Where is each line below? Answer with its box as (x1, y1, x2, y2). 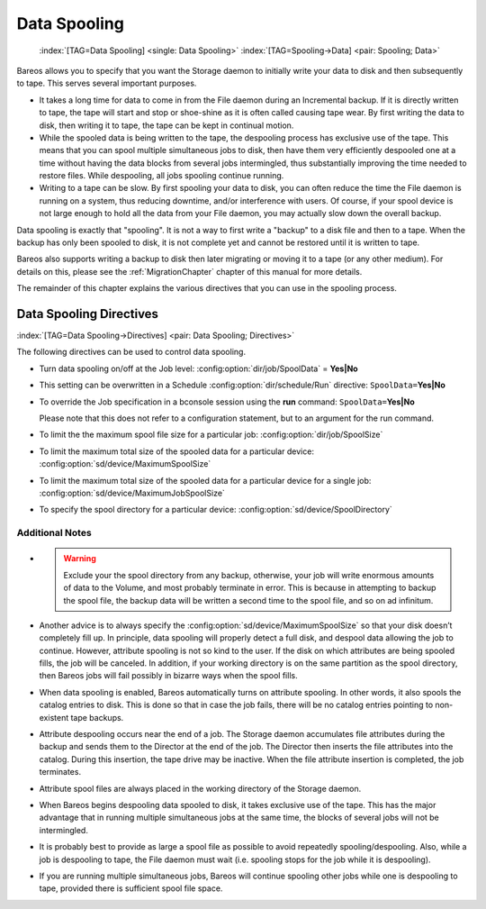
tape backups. (70, 712, 124, 723)
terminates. (39, 767, 81, 777)
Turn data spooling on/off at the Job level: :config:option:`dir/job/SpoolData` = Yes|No (39, 363, 359, 374)
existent (39, 712, 69, 723)
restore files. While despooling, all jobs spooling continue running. (39, 170, 284, 181)
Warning (63, 553, 96, 564)
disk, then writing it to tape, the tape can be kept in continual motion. (39, 120, 294, 131)
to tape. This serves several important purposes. (16, 77, 197, 89)
